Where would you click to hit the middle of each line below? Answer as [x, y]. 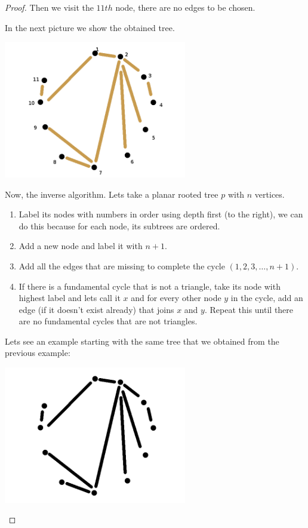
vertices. [269, 194]
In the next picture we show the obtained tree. [90, 27]
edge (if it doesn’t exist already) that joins [96, 309]
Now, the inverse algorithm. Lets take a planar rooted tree [112, 194]
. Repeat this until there [249, 309]
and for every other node [176, 298]
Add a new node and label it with [81, 246]
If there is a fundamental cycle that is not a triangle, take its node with [150, 286]
